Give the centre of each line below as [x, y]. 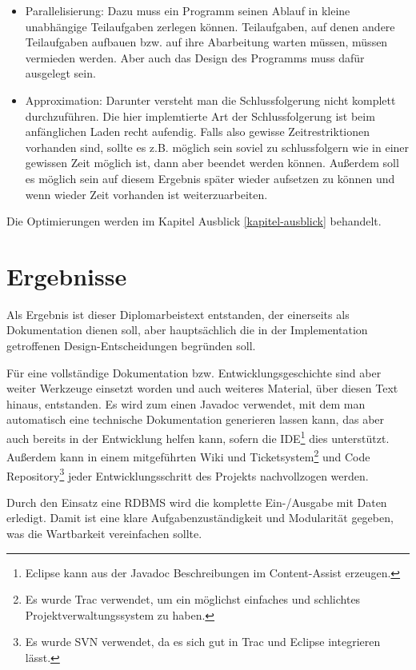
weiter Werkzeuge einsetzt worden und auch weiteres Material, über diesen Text [202, 388]
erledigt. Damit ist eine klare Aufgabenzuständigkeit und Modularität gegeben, [200, 518]
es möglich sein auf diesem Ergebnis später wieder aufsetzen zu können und [210, 178]
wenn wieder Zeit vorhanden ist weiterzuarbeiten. [146, 194]
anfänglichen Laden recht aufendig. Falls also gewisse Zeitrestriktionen [198, 132]
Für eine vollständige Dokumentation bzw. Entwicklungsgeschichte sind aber [194, 372]
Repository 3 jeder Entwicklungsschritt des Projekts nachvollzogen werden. [188, 474]
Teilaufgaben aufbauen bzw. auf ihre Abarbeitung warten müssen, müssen [206, 42]
